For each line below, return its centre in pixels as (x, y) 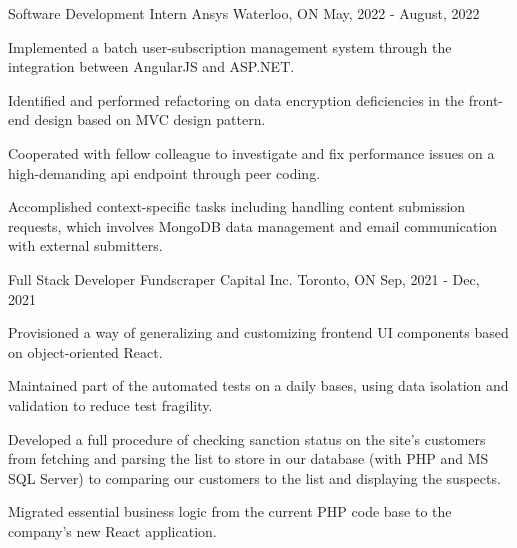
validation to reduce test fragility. (110, 404)
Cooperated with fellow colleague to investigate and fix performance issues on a (251, 152)
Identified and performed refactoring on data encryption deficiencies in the (236, 99)
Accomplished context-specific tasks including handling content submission (237, 206)
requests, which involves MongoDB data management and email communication (253, 225)
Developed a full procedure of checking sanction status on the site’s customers (247, 438)
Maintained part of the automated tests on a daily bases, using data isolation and (258, 385)
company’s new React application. (112, 530)
